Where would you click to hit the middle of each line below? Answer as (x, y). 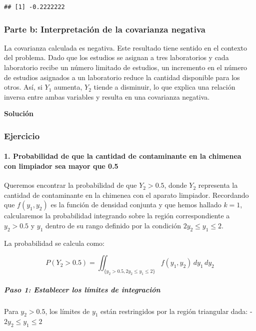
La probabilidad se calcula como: (54, 243)
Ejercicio (22, 135)
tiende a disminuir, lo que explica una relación (164, 87)
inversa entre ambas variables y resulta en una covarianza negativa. (107, 96)
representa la (218, 185)
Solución (19, 113)
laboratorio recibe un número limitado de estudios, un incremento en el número (126, 67)
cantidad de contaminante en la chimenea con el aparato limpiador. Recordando (126, 195)
